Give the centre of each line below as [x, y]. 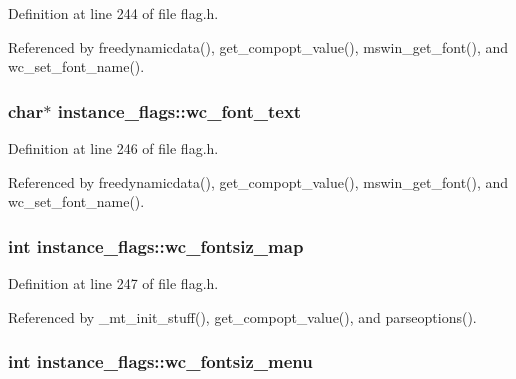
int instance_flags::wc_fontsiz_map [156, 245]
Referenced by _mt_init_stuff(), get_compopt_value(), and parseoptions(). [242, 316]
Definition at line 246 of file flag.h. [113, 148]
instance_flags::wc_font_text [179, 110]
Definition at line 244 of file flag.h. [113, 13]
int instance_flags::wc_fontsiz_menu [160, 361]
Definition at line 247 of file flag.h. [113, 283]
